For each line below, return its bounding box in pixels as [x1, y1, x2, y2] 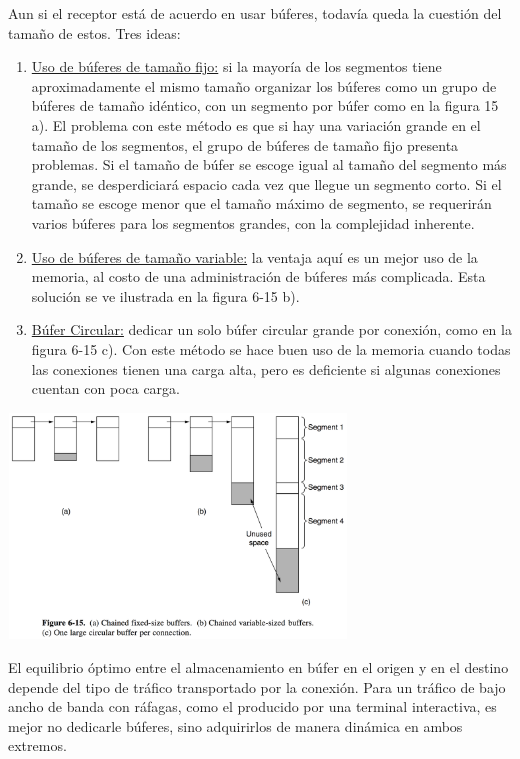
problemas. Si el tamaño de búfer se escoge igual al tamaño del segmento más [31, 154, 507, 175]
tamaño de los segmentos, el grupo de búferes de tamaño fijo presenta [31, 134, 459, 155]
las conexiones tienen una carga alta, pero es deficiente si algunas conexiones [31, 358, 501, 379]
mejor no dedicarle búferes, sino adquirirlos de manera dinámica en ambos [8, 715, 463, 736]
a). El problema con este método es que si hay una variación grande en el [31, 114, 481, 135]
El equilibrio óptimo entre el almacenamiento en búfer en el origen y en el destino [8, 657, 509, 678]
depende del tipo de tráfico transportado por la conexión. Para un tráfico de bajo [8, 676, 506, 697]
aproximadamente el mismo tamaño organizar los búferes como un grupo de [31, 75, 497, 96]
